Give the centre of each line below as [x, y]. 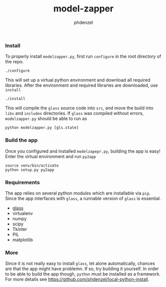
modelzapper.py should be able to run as [46, 119]
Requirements [23, 182]
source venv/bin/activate [32, 165]
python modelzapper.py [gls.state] [42, 128]
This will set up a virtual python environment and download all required [78, 80]
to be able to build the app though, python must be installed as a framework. [83, 274]
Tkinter [20, 229]
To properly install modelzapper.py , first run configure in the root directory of [83, 56]
